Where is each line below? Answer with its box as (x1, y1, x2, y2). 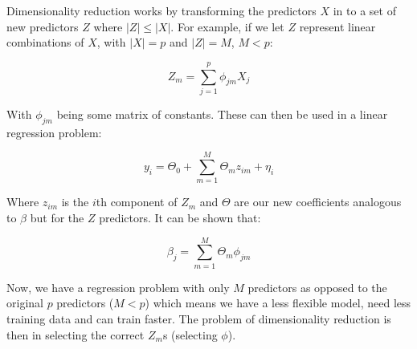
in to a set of (333, 2, 396, 18)
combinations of (6, 34, 84, 51)
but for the (30, 209, 84, 226)
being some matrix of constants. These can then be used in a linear (56, 105, 388, 122)
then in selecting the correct (6, 326, 145, 343)
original (6, 294, 43, 311)
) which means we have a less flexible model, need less (145, 294, 411, 311)
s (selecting (162, 326, 218, 343)
